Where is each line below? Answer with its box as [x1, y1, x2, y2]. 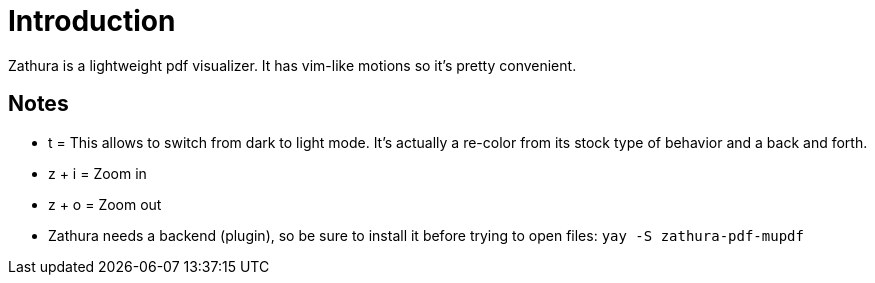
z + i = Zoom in [48, 164, 147, 182]
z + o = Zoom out [48, 195, 162, 213]
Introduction [8, 4, 176, 38]
